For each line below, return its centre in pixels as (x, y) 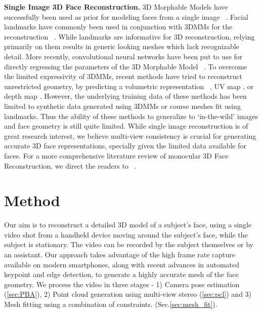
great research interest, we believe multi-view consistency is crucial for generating (130, 135)
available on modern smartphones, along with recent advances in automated (122, 264)
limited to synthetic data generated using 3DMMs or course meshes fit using (122, 106)
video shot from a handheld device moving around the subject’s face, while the (126, 234)
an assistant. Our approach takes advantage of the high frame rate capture (120, 254)
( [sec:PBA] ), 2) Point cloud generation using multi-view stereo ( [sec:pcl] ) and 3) (128, 294)
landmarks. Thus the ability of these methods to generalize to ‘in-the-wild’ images (131, 116)
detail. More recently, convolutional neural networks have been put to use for (123, 56)
